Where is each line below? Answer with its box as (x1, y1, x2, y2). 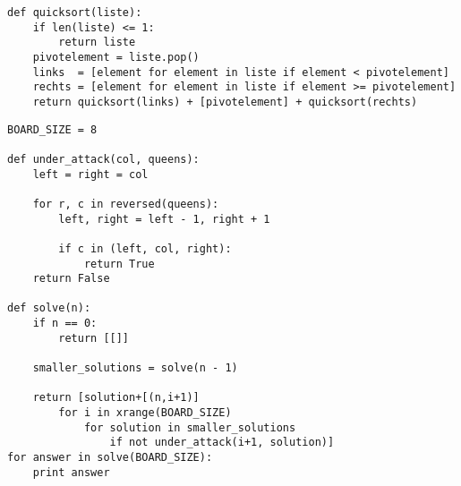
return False (32, 272, 110, 286)
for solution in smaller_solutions (83, 421, 296, 434)
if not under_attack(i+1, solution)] (109, 436, 335, 449)
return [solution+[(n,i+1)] (32, 391, 200, 405)
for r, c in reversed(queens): (32, 197, 219, 210)
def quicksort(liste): (7, 6, 142, 19)
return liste (58, 36, 136, 49)
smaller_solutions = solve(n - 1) (32, 362, 238, 375)
